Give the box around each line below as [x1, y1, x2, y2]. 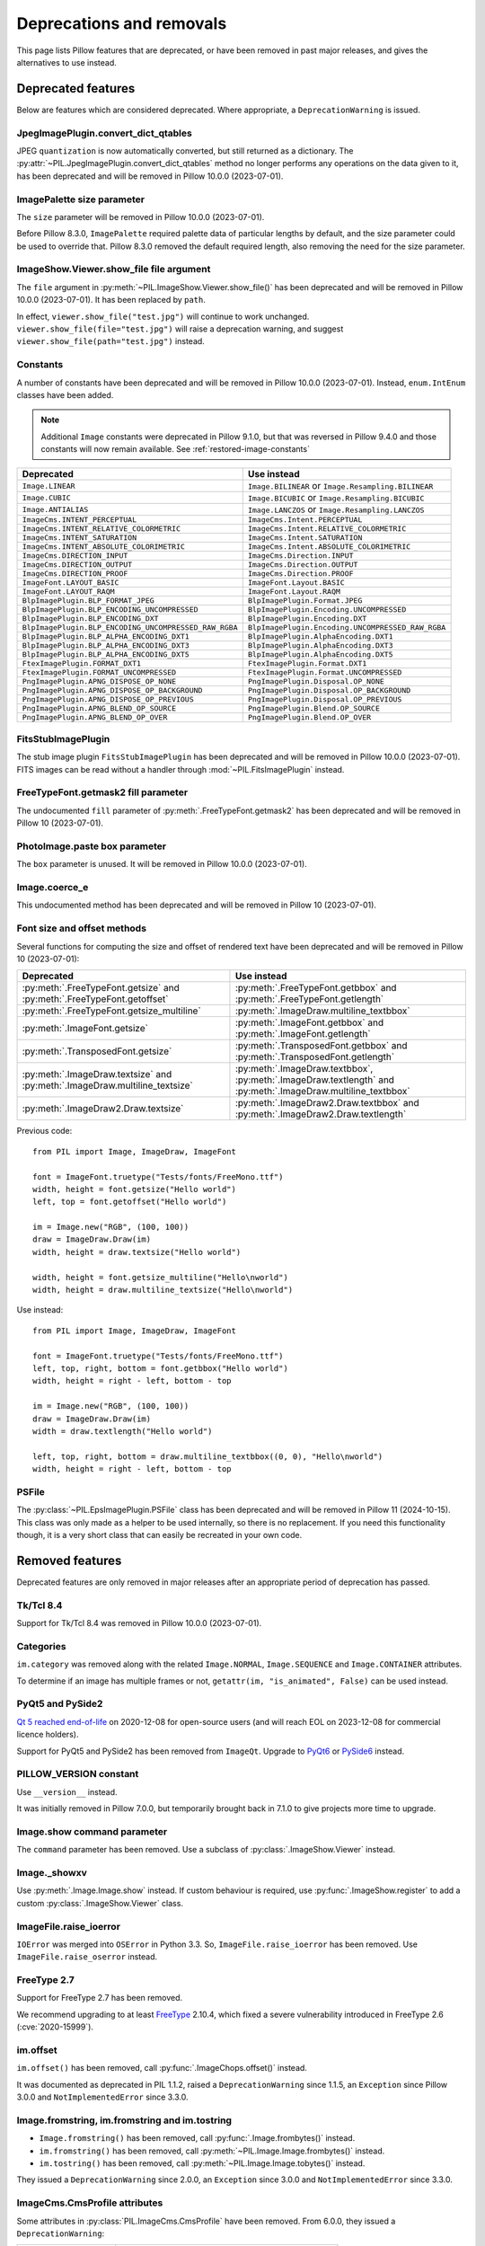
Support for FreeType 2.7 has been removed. [16, 1993, 183, 2003]
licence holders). [16, 1729, 79, 1740]
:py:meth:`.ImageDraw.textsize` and [22, 1068, 172, 1081]
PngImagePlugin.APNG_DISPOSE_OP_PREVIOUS [22, 694, 194, 704]
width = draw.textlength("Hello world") [32, 1426, 213, 1437]
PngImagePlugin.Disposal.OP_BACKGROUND [247, 685, 411, 695]
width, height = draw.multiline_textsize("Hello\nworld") [32, 1285, 294, 1295]
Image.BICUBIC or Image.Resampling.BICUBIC [247, 491, 425, 504]
